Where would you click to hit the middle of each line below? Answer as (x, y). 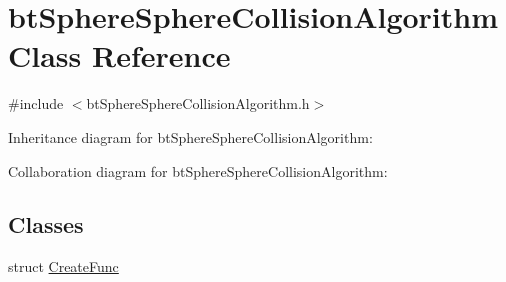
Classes (46, 224)
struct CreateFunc (63, 266)
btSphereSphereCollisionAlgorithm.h (198, 103)
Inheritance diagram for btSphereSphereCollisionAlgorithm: (190, 136)
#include (36, 103)
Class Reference (119, 55)
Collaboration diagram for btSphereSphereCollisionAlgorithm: (198, 170)
